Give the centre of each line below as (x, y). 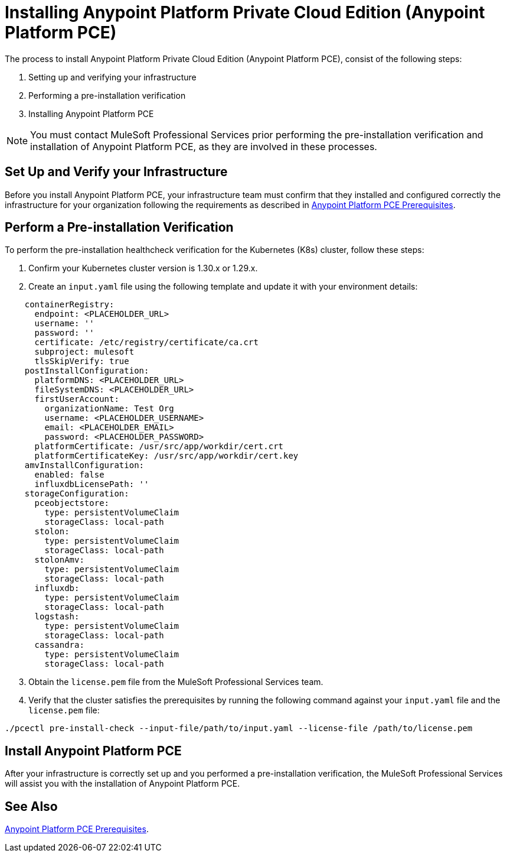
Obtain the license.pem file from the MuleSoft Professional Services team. (176, 682)
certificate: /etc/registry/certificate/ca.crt (146, 343)
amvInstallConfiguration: (84, 465)
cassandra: (59, 645)
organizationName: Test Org (109, 409)
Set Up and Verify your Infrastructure (116, 172)
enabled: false (69, 475)
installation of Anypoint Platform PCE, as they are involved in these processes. (204, 146)
